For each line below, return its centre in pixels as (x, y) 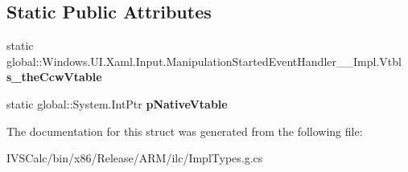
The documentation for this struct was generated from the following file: (185, 131)
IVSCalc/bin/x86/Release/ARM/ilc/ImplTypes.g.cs (135, 158)
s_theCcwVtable (54, 77)
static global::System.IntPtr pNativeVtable (117, 103)
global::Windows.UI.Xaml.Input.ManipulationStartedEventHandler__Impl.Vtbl (204, 61)
